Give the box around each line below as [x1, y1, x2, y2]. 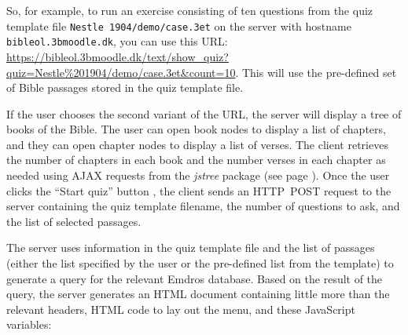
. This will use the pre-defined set [235, 64, 397, 80]
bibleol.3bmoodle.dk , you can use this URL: [6, 33, 228, 49]
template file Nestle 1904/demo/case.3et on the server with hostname [6, 17, 351, 34]
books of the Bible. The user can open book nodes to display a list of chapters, [6, 121, 386, 137]
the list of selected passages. [6, 213, 142, 229]
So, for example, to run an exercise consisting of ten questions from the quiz [6, 2, 373, 18]
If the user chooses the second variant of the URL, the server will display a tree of [6, 105, 402, 122]
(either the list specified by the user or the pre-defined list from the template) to [6, 255, 394, 271]
